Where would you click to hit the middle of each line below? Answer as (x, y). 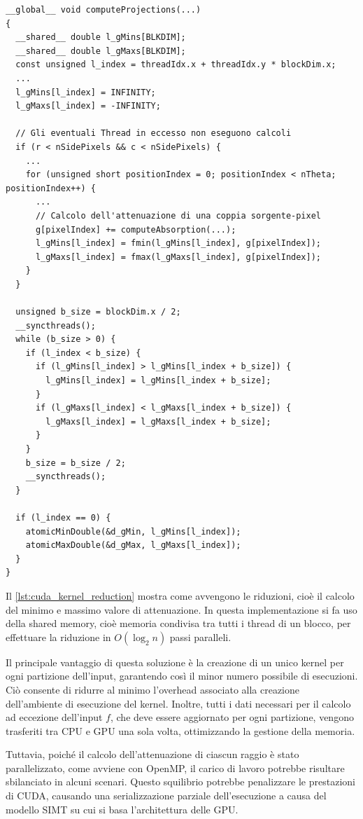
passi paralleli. (200, 636)
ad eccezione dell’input (54, 717)
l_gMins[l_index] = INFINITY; (86, 92)
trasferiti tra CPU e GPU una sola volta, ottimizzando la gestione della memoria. (180, 730)
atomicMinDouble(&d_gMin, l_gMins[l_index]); (133, 531)
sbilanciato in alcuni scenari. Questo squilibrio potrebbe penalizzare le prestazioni (180, 782)
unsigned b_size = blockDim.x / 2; (98, 312)
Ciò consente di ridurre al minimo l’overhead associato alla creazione (153, 689)
